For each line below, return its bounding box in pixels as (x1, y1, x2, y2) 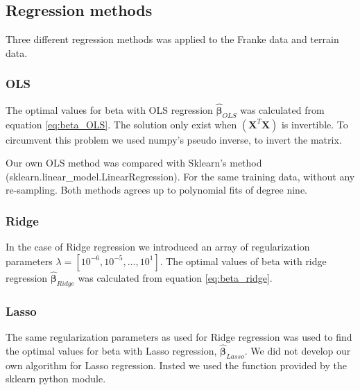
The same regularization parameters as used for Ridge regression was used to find (6, 330, 352, 344)
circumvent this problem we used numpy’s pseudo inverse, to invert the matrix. (6, 132, 342, 146)
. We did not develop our (244, 343, 351, 357)
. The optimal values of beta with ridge (160, 253, 327, 268)
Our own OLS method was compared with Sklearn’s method (6, 155, 262, 170)
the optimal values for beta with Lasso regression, (6, 343, 217, 357)
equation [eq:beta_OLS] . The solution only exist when (6, 117, 237, 131)
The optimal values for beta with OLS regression (6, 102, 213, 117)
